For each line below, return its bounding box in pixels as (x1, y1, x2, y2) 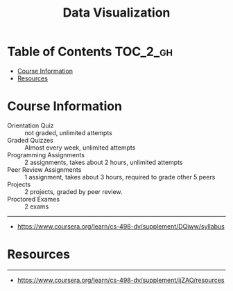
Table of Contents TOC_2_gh (7, 44, 173, 60)
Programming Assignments (7, 150, 85, 159)
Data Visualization (62, 5, 171, 21)
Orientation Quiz (7, 121, 54, 130)
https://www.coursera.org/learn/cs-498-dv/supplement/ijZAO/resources (17, 276, 225, 284)
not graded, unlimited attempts (24, 128, 112, 136)
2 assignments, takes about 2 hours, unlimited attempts (24, 158, 183, 166)
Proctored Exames (7, 195, 60, 203)
